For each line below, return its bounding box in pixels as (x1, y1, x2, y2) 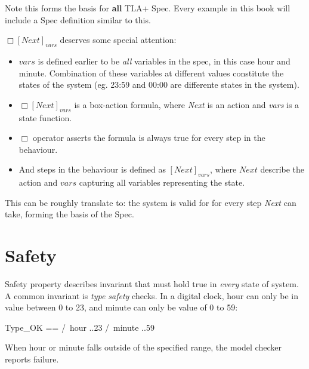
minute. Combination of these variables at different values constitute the (18, 66, 284, 79)
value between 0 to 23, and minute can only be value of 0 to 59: (5, 301, 238, 313)
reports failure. (5, 353, 59, 365)
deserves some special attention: (60, 33, 177, 46)
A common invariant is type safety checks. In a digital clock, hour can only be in (5, 289, 299, 302)
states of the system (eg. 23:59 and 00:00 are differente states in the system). (18, 78, 299, 91)
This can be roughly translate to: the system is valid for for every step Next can (5, 196, 296, 208)
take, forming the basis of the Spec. (5, 208, 134, 220)
